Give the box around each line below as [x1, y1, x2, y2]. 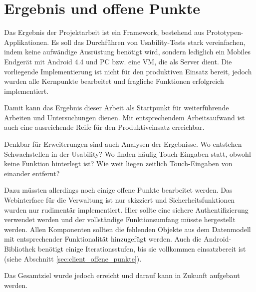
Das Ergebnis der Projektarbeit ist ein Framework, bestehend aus [4, 27, 205, 37]
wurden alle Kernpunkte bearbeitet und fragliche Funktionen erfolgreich [4, 76, 224, 86]
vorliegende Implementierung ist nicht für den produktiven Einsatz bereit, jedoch [4, 66, 252, 76]
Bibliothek [4, 244, 36, 254]
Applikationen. [4, 36, 49, 47]
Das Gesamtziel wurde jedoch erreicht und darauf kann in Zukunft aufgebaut [4, 270, 240, 281]
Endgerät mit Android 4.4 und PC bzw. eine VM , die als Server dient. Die [4, 56, 232, 66]
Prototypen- [206, 27, 244, 37]
